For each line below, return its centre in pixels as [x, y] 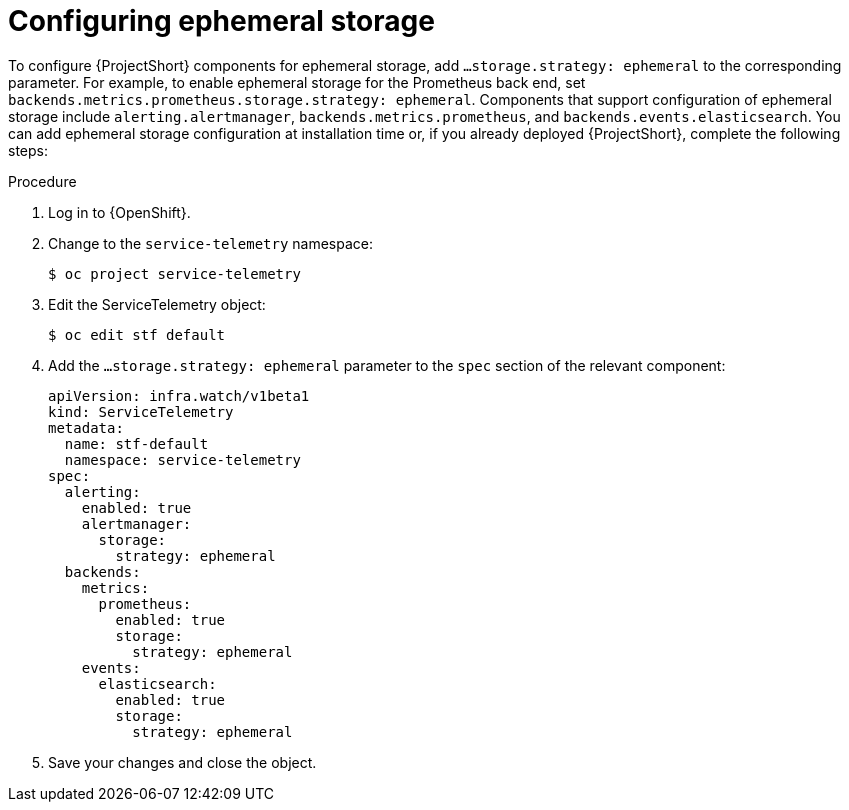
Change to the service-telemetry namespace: [211, 243]
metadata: [86, 427]
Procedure [42, 181]
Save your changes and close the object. [182, 762]
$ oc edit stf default [137, 334]
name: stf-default [136, 443]
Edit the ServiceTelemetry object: [157, 304]
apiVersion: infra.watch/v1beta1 [179, 395]
